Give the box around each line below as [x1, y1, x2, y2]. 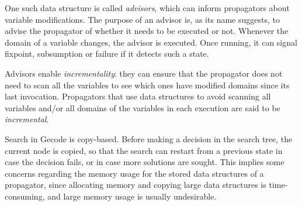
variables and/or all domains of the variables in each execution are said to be [5, 101, 280, 114]
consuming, [5, 190, 45, 202]
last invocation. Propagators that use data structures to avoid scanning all [5, 90, 271, 102]
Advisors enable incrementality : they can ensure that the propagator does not [5, 67, 283, 79]
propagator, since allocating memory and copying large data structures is [5, 178, 266, 191]
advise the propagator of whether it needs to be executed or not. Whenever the [5, 25, 289, 37]
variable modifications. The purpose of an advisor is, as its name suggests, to [5, 13, 280, 25]
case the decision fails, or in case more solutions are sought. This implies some [5, 156, 284, 168]
